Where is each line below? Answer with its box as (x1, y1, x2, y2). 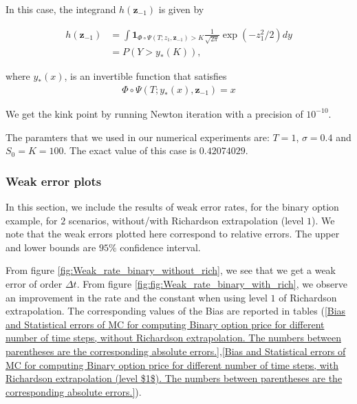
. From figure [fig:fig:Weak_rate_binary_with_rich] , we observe (76, 276, 348, 290)
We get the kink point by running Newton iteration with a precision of (6, 106, 303, 120)
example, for (6, 213, 58, 227)
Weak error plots (6, 172, 102, 189)
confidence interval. (120, 240, 201, 254)
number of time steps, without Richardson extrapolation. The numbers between (6, 330, 341, 345)
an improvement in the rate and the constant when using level (6, 290, 268, 304)
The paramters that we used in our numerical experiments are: (6, 129, 270, 144)
